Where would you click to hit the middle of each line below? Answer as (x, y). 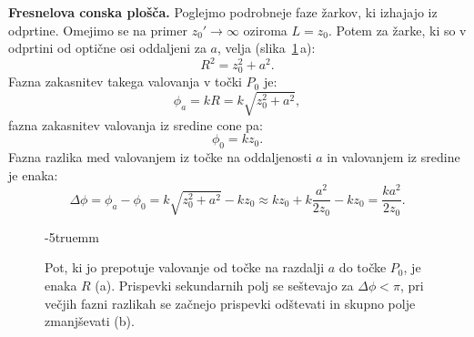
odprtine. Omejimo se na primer (98, 30)
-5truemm (72, 236)
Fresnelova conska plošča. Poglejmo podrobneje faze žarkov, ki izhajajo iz (223, 12)
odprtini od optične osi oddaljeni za (107, 48)
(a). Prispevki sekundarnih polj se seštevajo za (224, 285)
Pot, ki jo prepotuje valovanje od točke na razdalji (185, 267)
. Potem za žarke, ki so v (397, 30)
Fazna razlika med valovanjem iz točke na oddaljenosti (160, 156)
